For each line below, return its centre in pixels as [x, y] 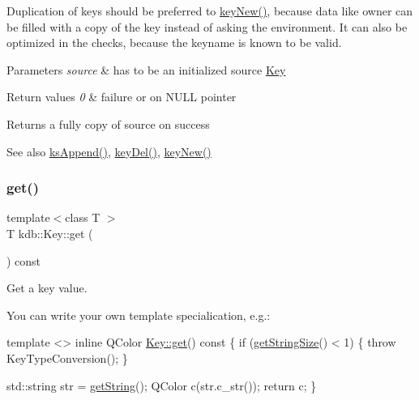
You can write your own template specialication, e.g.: [139, 315]
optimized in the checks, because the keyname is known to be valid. [174, 43]
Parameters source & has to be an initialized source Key [146, 69]
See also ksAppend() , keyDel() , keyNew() [109, 151]
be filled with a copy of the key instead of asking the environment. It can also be [207, 26]
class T [83, 217]
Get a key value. [47, 288]
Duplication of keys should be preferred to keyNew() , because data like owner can [210, 11]
